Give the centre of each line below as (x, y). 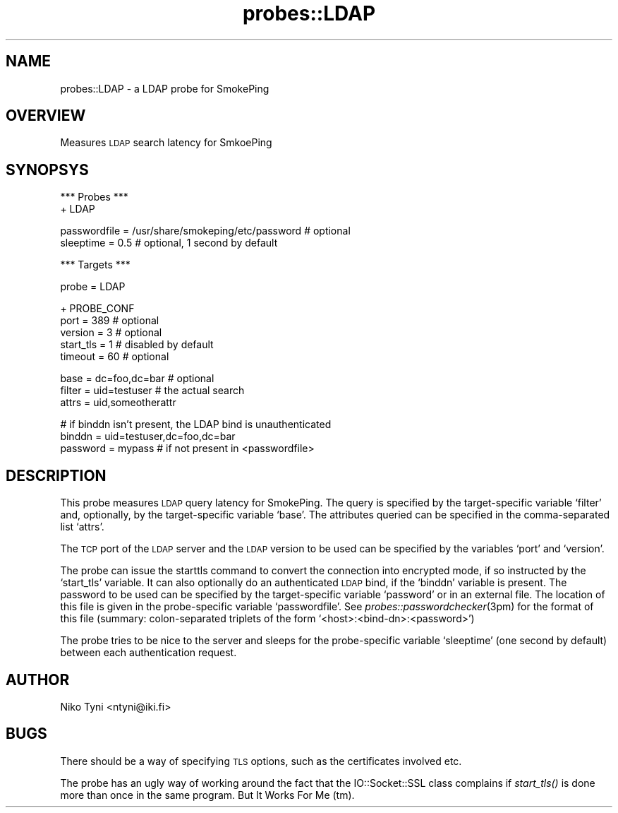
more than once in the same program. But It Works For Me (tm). (207, 795)
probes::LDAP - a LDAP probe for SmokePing (165, 88)
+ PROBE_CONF (97, 309)
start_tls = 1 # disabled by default (137, 345)
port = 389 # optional (110, 321)
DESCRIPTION (56, 475)
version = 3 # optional (111, 333)
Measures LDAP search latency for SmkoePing (166, 143)
